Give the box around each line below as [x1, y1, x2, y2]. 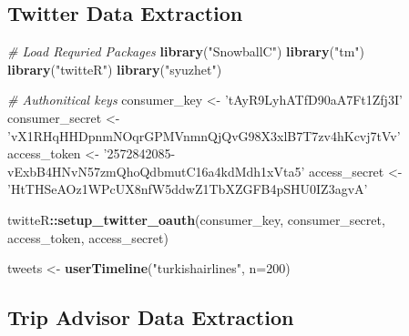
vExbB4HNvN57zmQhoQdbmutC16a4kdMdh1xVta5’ [7, 161, 305, 180]
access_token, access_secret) [7, 228, 169, 247]
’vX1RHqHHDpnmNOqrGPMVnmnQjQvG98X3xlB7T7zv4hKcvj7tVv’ [7, 126, 401, 145]
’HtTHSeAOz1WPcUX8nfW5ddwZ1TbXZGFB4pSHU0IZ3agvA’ [7, 179, 368, 199]
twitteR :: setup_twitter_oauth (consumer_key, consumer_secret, [7, 209, 385, 229]
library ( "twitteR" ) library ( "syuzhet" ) [7, 59, 222, 78]
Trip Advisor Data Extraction [7, 303, 294, 331]
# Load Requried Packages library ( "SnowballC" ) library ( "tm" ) [7, 42, 364, 61]
